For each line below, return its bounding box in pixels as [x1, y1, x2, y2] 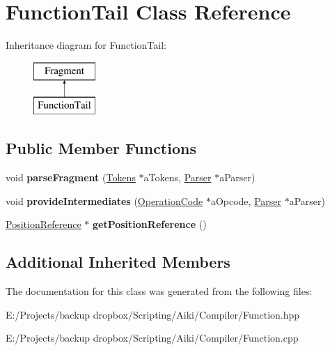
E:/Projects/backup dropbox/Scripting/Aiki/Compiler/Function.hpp [6, 307, 300, 321]
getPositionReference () [92, 217, 207, 231]
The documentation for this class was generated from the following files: [6, 284, 313, 298]
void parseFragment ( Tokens [6, 170, 136, 185]
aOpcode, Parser [210, 193, 281, 208]
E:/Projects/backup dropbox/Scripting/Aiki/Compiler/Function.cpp [6, 330, 299, 345]
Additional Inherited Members [6, 251, 230, 273]
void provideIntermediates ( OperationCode [6, 193, 203, 208]
